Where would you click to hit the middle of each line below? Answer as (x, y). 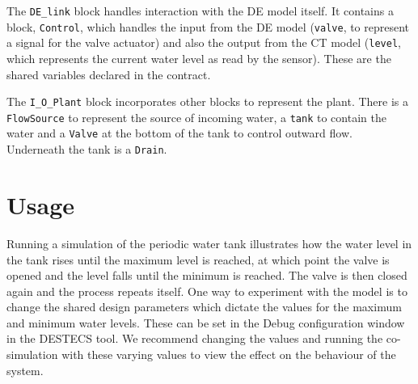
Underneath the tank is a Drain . (87, 149)
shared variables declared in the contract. (109, 74)
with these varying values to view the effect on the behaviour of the (229, 354)
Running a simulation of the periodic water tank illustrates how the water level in (209, 243)
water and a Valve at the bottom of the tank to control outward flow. (179, 133)
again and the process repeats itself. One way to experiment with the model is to (207, 291)
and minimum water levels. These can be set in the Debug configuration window (206, 322)
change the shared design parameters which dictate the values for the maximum (204, 307)
